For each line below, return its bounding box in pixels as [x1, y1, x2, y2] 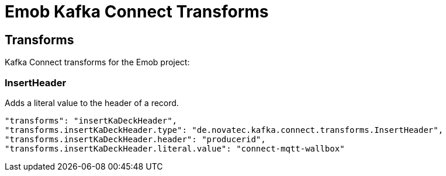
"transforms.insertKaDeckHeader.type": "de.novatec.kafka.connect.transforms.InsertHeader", [5, 125, 444, 135]
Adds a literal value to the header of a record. [5, 97, 179, 108]
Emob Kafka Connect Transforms [5, 2, 269, 22]
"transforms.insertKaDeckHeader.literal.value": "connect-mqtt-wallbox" [5, 143, 345, 153]
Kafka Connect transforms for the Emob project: [5, 57, 190, 68]
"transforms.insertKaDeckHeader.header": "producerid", [5, 134, 266, 144]
